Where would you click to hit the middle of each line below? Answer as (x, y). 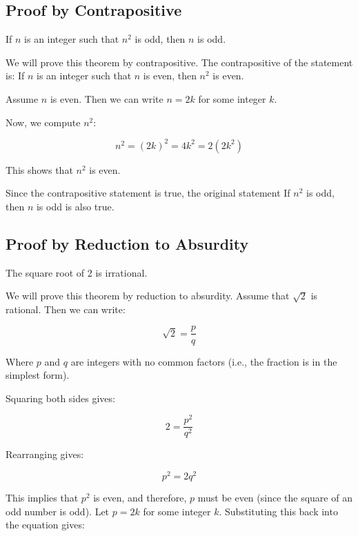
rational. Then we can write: (66, 309)
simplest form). (38, 375)
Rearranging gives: (45, 454)
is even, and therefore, (140, 498)
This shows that (39, 169)
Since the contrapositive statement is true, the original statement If (148, 193)
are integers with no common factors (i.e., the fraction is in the (204, 361)
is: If (15, 76)
